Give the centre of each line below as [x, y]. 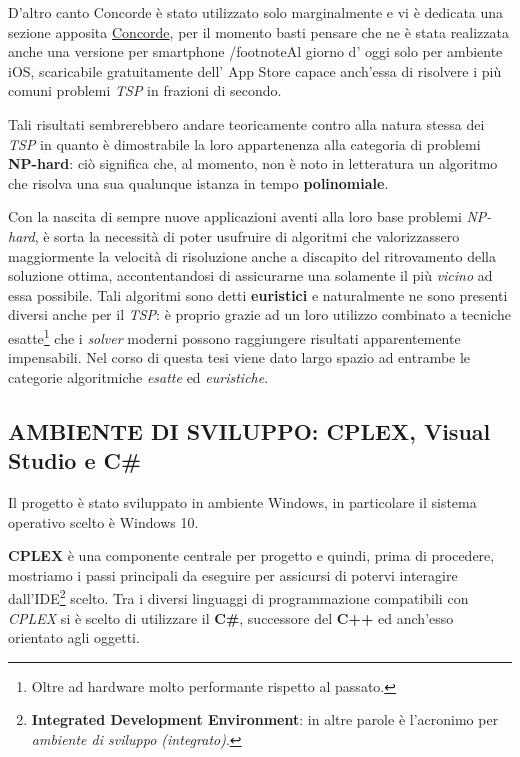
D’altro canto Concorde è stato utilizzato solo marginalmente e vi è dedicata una [256, 12]
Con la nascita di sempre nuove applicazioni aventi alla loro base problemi [235, 216]
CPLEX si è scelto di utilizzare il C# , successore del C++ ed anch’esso [231, 617]
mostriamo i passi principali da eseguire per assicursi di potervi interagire [233, 574]
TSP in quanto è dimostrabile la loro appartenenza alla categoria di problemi [244, 143]
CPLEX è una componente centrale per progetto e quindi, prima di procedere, [251, 555]
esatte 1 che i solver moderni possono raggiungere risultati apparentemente [234, 336]
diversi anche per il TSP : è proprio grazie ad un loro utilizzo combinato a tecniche [259, 314]
